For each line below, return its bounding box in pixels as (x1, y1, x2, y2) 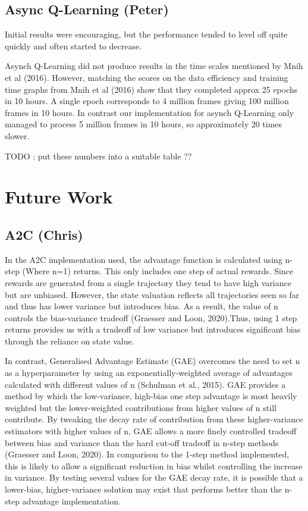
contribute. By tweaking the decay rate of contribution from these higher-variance (5, 413, 303, 425)
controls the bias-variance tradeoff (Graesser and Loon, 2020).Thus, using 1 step (5, 311, 297, 324)
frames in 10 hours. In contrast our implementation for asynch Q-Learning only (5, 106, 294, 118)
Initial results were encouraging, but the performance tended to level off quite (5, 28, 288, 40)
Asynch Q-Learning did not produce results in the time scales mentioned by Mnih (5, 59, 303, 72)
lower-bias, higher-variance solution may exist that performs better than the (5, 483, 282, 495)
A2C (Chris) (5, 225, 83, 243)
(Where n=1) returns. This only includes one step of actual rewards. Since (22, 265, 294, 277)
